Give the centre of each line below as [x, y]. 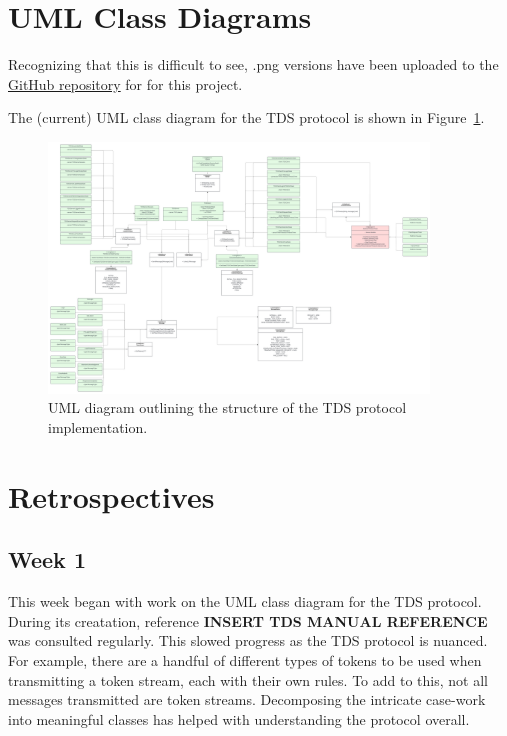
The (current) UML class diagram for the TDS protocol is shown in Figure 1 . [246, 117]
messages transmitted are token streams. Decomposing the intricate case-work [247, 699]
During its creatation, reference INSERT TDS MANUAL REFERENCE [248, 620]
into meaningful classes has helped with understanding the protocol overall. [239, 718]
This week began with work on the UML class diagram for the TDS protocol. [245, 601]
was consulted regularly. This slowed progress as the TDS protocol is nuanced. [248, 640]
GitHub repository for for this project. [125, 83]
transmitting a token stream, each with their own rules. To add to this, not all [248, 679]
